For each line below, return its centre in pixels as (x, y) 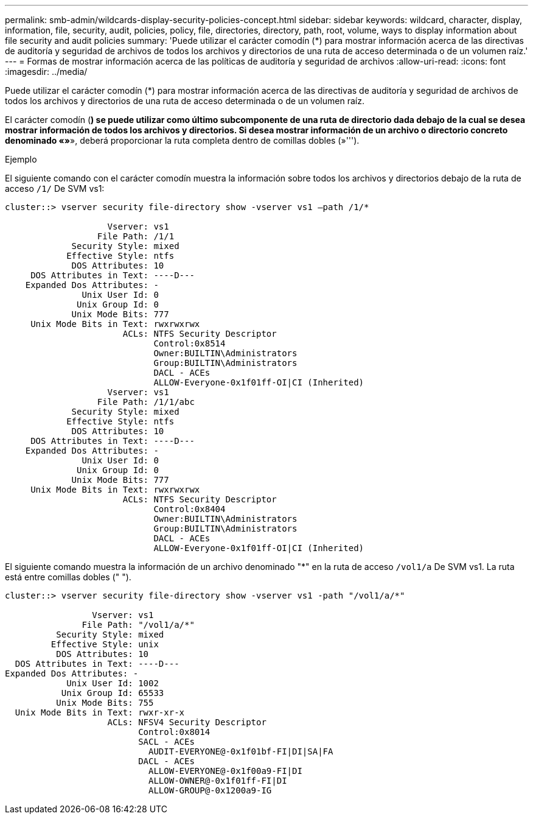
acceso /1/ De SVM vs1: (55, 188)
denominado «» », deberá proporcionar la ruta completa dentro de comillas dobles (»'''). (182, 140)
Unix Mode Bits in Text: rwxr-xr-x (100, 712)
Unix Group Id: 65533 (113, 693)
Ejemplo (21, 159)
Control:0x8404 (190, 509)
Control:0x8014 (174, 732)
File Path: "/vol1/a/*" (138, 625)
